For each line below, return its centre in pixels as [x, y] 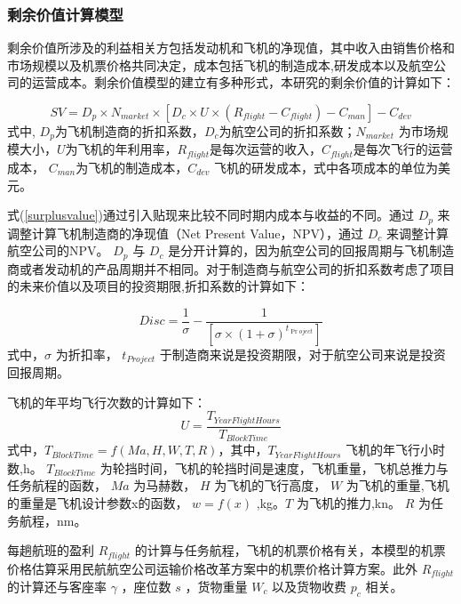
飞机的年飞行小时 [395, 450]
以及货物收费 [310, 586]
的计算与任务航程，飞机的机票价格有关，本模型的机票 [290, 550]
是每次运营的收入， [266, 149]
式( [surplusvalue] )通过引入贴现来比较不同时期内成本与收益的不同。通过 [211, 215]
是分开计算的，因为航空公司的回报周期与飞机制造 [311, 250]
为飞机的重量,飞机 [397, 485]
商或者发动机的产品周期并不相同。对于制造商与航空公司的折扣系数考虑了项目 [231, 268]
